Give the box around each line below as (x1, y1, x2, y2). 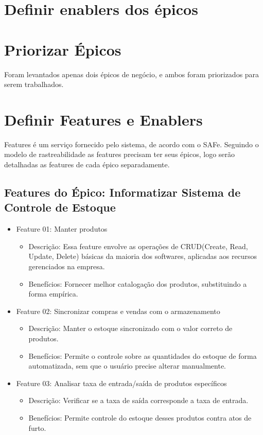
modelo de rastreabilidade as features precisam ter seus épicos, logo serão (4, 149, 235, 160)
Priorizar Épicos (4, 39, 121, 60)
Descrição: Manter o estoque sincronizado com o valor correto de (28, 323, 233, 334)
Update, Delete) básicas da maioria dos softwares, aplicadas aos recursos (28, 251, 257, 262)
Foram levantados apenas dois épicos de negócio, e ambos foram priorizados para (4, 68, 259, 79)
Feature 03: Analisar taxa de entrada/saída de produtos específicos (16, 377, 227, 388)
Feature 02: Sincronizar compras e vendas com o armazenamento (16, 305, 220, 316)
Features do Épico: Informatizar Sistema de (4, 184, 241, 200)
